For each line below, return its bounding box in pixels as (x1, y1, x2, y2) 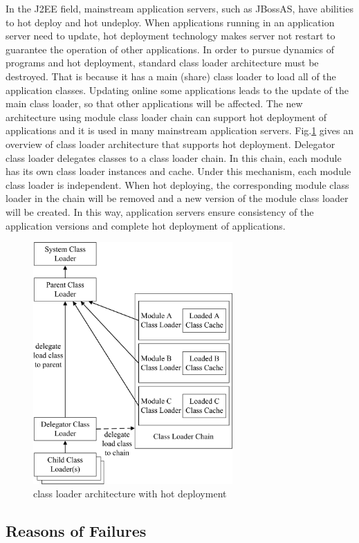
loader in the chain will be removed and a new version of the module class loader (6, 191, 349, 205)
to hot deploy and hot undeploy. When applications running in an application (6, 15, 335, 29)
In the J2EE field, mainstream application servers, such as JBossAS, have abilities (6, 1, 353, 15)
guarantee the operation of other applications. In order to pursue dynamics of (6, 42, 334, 56)
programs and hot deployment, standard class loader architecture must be (6, 55, 319, 70)
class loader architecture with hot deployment (33, 486, 227, 501)
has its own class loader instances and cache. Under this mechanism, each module (6, 164, 351, 178)
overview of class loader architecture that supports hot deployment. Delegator (6, 136, 335, 151)
